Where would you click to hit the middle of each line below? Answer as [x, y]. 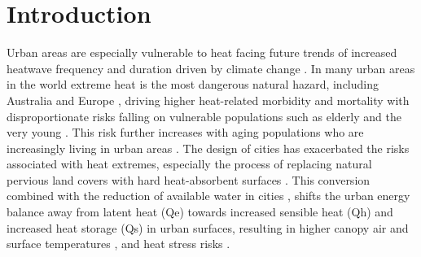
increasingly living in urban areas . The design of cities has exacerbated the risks [208, 148]
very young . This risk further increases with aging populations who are [185, 132]
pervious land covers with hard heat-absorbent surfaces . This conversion [189, 179]
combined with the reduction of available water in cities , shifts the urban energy [208, 196]
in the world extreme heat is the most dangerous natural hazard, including [193, 84]
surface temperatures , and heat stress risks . [118, 244]
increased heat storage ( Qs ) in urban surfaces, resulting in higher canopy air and [208, 227]
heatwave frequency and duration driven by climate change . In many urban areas [211, 68]
